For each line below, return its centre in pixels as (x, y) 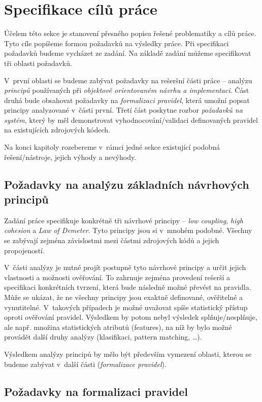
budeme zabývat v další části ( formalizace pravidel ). (85, 364)
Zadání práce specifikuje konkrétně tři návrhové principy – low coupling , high (124, 220)
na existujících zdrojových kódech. (57, 130)
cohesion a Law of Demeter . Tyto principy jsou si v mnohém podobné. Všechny (128, 230)
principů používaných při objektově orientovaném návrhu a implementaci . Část (127, 90)
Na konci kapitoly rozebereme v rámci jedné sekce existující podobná (112, 147)
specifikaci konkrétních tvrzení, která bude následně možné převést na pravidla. (128, 287)
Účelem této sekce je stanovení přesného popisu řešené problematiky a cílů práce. (130, 33)
